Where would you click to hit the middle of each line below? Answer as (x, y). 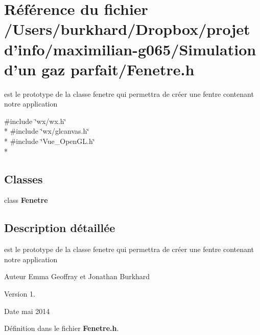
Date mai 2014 (27, 311)
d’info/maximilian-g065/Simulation (130, 49)
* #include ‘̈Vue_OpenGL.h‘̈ (50, 141)
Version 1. (20, 294)
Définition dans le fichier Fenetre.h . (62, 328)
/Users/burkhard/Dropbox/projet (127, 29)
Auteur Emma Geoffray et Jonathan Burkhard (77, 276)
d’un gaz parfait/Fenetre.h (99, 69)
